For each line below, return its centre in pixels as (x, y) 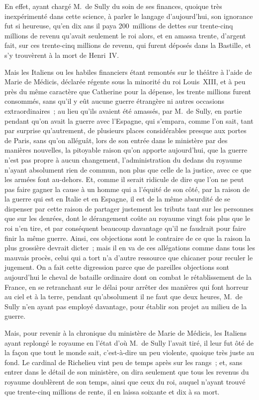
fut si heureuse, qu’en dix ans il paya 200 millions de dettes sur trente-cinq (119, 26)
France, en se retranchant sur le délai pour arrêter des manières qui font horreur (127, 287)
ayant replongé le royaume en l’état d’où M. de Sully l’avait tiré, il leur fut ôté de (129, 342)
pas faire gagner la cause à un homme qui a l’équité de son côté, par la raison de (127, 189)
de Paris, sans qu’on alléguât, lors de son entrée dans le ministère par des (116, 140)
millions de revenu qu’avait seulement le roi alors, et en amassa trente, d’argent (125, 35)
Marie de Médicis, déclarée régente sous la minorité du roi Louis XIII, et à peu (125, 82)
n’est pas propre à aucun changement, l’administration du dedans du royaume (123, 159)
